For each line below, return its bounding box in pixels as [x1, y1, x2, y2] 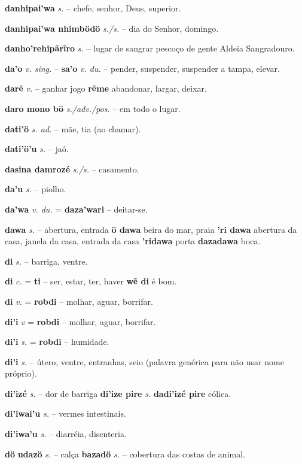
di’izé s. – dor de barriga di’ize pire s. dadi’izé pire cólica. [5, 387, 231, 399]
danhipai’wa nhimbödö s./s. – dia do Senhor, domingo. [5, 22, 219, 34]
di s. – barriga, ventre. [5, 254, 88, 267]
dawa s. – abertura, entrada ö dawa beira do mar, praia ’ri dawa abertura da [5, 223, 297, 235]
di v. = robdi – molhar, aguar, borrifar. [5, 295, 153, 307]
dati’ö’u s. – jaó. [5, 142, 69, 155]
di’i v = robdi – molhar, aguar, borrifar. [5, 315, 156, 327]
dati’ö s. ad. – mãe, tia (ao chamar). [5, 122, 141, 135]
